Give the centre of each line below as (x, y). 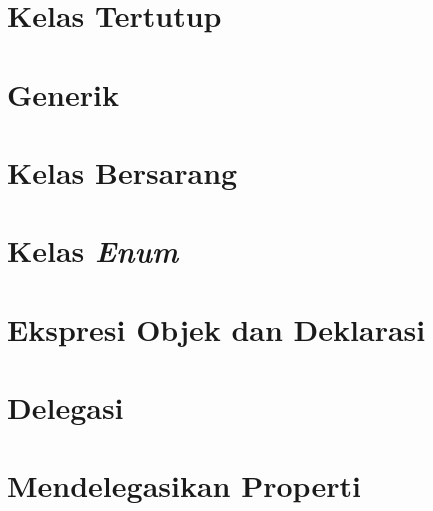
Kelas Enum (93, 251)
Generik (63, 93)
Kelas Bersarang (122, 171)
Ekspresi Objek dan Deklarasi (216, 328)
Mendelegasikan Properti (184, 485)
